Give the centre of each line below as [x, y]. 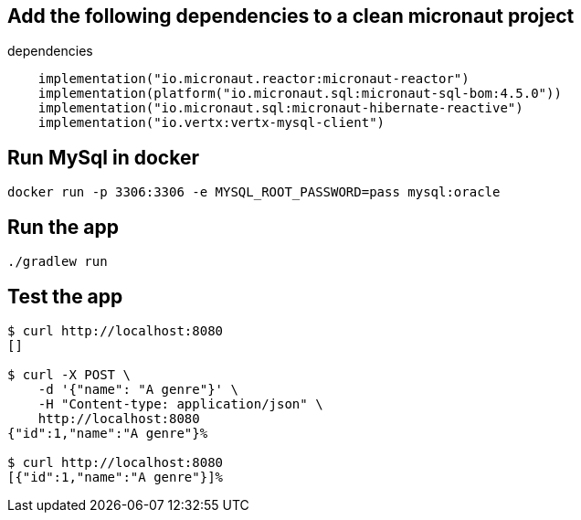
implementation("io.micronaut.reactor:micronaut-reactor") [254, 79]
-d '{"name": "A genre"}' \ [138, 389]
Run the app [63, 227]
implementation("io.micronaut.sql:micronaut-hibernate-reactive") [280, 108]
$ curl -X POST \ [69, 374]
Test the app [65, 296]
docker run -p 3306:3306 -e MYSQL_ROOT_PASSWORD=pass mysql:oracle [254, 192]
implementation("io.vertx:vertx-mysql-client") [211, 123]
